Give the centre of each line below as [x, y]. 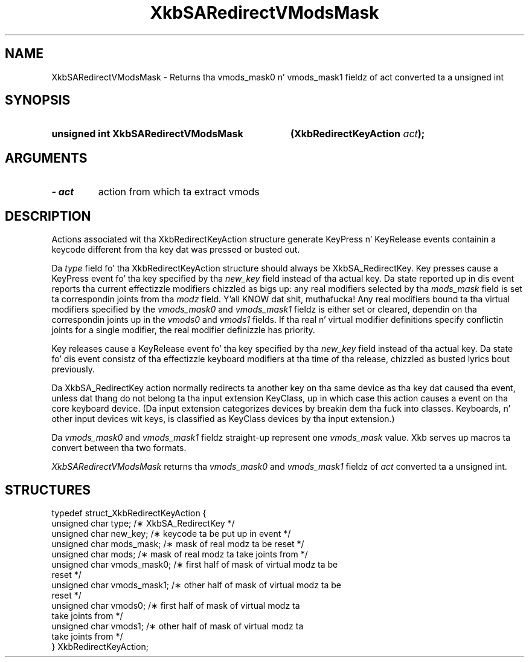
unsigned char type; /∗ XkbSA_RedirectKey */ [143, 523]
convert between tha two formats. [119, 448]
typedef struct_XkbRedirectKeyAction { [129, 513]
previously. [73, 369]
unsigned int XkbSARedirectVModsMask [147, 134]
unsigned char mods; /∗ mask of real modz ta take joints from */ [180, 554]
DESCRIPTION [48, 216]
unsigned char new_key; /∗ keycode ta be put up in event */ [171, 533]
